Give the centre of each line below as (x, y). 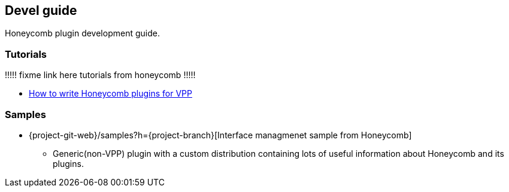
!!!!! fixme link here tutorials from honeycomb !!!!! (100, 75)
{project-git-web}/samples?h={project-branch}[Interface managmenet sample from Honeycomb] (220, 135)
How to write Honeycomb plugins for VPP (110, 94)
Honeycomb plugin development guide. (82, 33)
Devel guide (41, 10)
